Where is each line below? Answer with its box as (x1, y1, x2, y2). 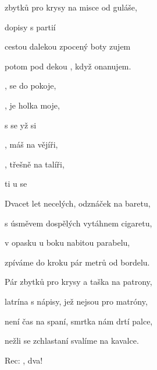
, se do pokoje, (5, 79, 56, 92)
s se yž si (5, 118, 37, 131)
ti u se (5, 177, 27, 190)
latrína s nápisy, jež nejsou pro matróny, (5, 295, 148, 307)
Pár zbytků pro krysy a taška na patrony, (5, 275, 152, 288)
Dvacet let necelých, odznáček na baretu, (5, 197, 151, 209)
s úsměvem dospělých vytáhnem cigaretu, (5, 217, 152, 229)
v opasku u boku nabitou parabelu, (5, 236, 130, 249)
